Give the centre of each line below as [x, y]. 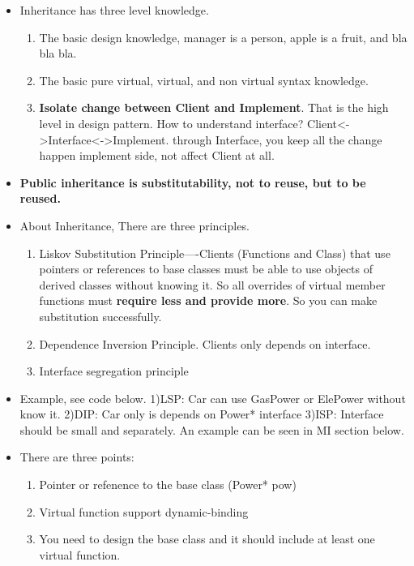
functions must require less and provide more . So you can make [208, 300]
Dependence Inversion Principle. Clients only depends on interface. [205, 343]
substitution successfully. [100, 316]
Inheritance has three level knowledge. [114, 10]
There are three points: [77, 457]
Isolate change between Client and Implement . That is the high [214, 107]
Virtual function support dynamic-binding [144, 511]
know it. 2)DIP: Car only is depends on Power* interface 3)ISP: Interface [202, 414]
